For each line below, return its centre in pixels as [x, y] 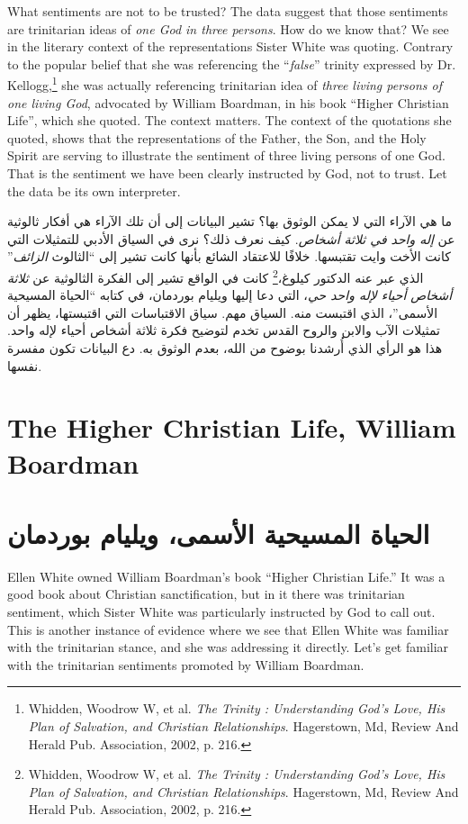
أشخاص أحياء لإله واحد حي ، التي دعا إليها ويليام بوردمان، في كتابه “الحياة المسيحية [230, 295]
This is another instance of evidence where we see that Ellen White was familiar [228, 629]
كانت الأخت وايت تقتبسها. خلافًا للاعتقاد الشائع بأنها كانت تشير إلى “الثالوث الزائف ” [229, 256]
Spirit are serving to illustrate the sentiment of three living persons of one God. [226, 155]
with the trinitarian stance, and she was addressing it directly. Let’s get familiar [228, 647]
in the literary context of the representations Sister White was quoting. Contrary [230, 46]
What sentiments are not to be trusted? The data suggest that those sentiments [228, 11]
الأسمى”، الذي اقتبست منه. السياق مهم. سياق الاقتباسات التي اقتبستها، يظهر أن [223, 312]
